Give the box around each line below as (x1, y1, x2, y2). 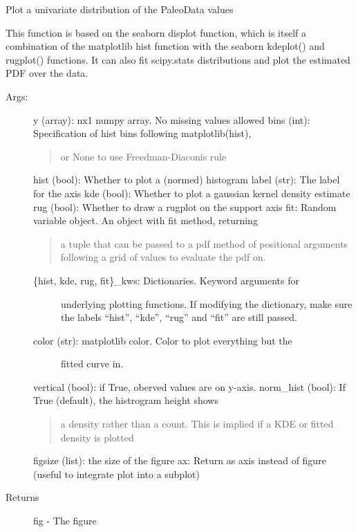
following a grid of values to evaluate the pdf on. (60, 250, 266, 264)
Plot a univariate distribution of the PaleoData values (6, 2, 234, 16)
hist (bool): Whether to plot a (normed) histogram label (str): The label (33, 172, 340, 187)
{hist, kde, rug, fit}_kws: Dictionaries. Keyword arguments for (33, 273, 299, 287)
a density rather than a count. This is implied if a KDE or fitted (60, 416, 334, 431)
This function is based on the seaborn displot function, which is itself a (6, 25, 306, 39)
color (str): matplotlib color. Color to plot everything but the (33, 333, 292, 347)
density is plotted (60, 430, 134, 444)
